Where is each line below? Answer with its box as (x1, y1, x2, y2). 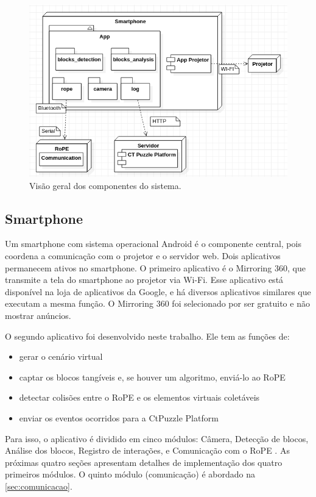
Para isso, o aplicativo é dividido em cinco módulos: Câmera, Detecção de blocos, (5, 432, 309, 445)
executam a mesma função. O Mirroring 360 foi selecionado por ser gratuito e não (5, 297, 310, 310)
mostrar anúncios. (5, 309, 71, 321)
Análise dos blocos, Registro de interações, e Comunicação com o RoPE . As (5, 444, 290, 457)
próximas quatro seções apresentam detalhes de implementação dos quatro (5, 456, 283, 468)
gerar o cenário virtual (19, 350, 103, 363)
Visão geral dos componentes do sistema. (29, 179, 181, 191)
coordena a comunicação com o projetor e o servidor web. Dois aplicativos (5, 249, 281, 262)
